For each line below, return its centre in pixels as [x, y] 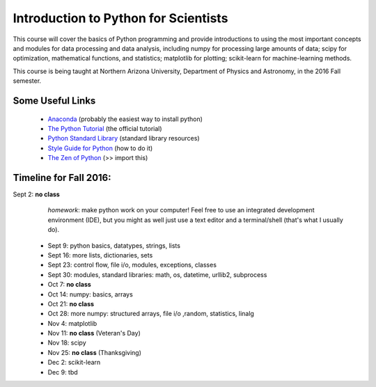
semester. [27, 81]
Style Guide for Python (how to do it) [100, 148]
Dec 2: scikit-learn [74, 363]
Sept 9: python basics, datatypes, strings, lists [114, 245]
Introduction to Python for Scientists [120, 18]
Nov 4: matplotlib [72, 323]
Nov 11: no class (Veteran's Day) [94, 333]
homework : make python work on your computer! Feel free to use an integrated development [181, 210]
